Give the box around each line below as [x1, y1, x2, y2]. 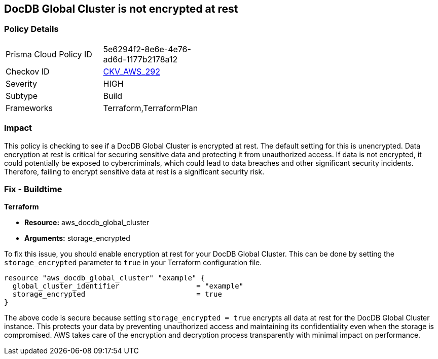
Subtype [6, 90, 38, 101]
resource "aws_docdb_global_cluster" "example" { [4, 274, 205, 282]
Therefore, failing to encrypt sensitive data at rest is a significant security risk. [4, 167, 265, 176]
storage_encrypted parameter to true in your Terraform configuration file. [4, 258, 262, 267]
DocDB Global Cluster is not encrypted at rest [4, 3, 238, 15]
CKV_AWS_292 [103, 66, 160, 77]
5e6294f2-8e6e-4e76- [103, 44, 191, 54]
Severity [6, 78, 37, 89]
